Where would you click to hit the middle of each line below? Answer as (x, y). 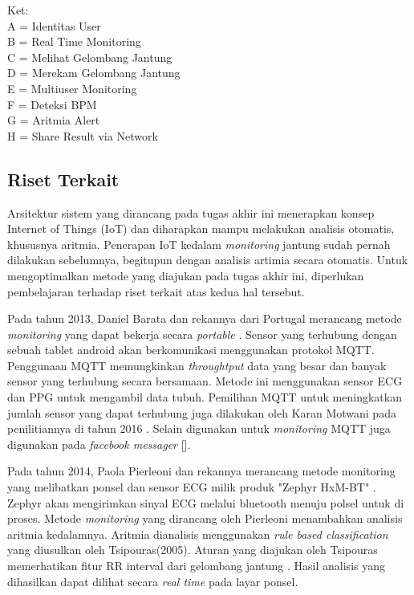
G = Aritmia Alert (54, 120)
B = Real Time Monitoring (74, 41)
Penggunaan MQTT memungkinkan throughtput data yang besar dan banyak (197, 365)
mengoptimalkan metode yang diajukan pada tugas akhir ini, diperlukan (186, 275)
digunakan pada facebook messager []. (99, 444)
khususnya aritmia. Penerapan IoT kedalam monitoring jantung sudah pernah (199, 244)
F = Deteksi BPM (52, 104)
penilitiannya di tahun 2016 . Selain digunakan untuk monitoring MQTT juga (199, 428)
